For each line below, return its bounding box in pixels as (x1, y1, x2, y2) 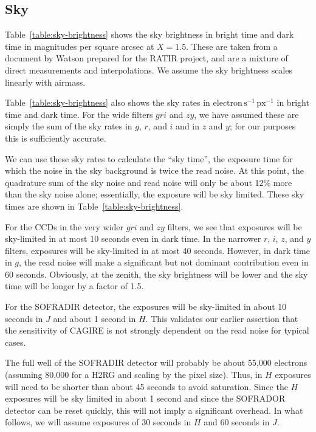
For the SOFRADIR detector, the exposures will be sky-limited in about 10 (5, 300, 287, 313)
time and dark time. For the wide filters (5, 108, 153, 120)
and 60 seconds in (204, 416, 270, 428)
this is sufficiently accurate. (5, 131, 106, 144)
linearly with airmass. (5, 75, 86, 88)
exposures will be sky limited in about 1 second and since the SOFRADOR (5, 392, 286, 405)
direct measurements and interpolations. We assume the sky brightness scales (5, 63, 292, 76)
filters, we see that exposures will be (167, 220, 302, 233)
